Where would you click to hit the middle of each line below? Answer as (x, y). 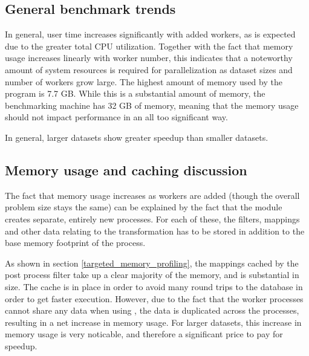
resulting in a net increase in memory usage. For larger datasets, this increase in (153, 322)
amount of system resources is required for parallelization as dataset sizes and (149, 69)
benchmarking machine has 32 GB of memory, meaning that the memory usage (152, 105)
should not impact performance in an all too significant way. (116, 117)
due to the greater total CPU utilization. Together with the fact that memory (149, 46)
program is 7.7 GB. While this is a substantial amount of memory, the (135, 93)
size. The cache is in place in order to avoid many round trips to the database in (154, 286)
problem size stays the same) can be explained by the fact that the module (144, 207)
